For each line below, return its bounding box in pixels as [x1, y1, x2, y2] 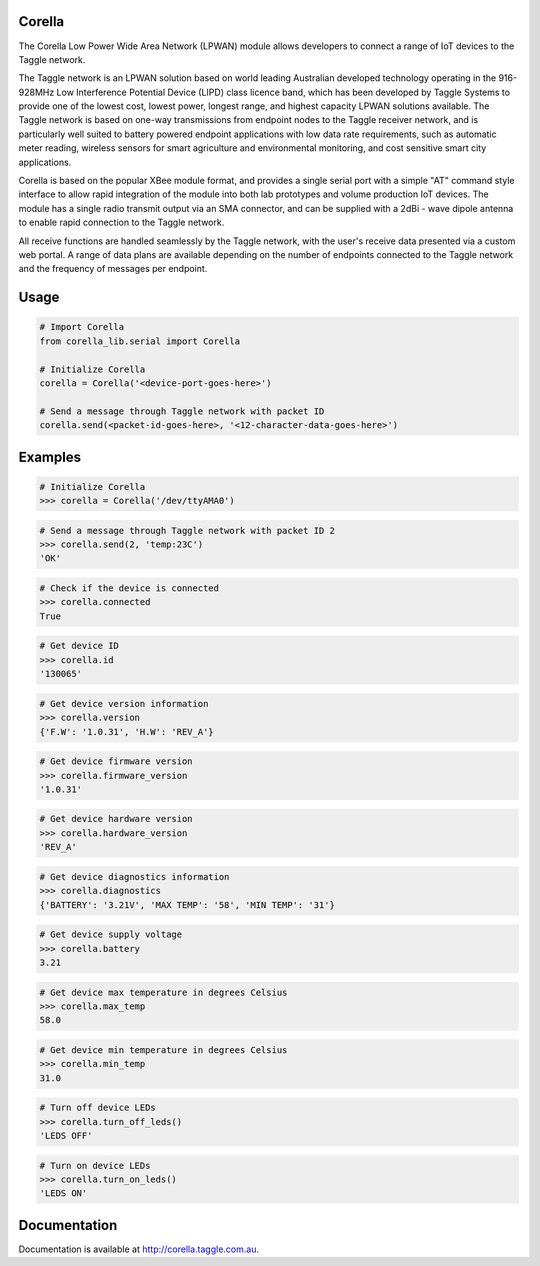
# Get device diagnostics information [39, 871, 230, 882]
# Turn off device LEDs [39, 1102, 157, 1114]
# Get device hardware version [39, 813, 194, 825]
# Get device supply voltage [39, 929, 183, 940]
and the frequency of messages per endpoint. [18, 263, 208, 275]
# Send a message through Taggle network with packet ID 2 [39, 525, 335, 536]
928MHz [18, 86, 55, 98]
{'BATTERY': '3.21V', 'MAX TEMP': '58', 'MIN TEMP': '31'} [39, 899, 335, 910]
